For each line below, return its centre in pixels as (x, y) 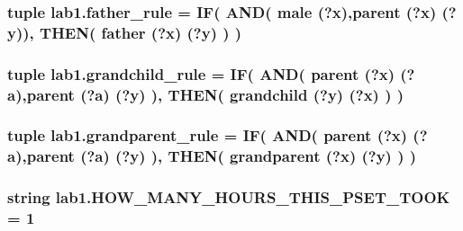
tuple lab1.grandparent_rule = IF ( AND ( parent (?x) (208, 135)
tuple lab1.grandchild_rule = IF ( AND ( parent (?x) (201, 73)
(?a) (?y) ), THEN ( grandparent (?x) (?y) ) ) (249, 156)
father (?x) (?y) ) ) (172, 32)
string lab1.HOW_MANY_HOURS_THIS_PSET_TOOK (229, 197)
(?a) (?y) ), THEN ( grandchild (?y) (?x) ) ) (242, 94)
